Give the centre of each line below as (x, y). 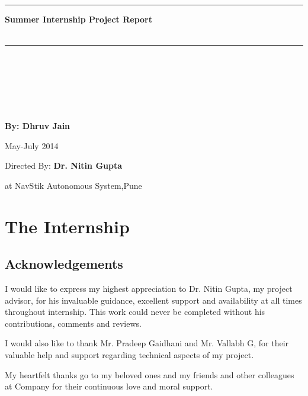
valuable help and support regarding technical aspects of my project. (129, 355)
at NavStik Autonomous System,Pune (73, 185)
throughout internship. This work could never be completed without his (135, 312)
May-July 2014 (32, 145)
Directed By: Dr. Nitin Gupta (64, 165)
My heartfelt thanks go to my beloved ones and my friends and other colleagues (150, 374)
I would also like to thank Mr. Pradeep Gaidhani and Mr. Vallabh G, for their (147, 343)
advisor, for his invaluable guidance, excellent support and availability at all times (153, 300)
